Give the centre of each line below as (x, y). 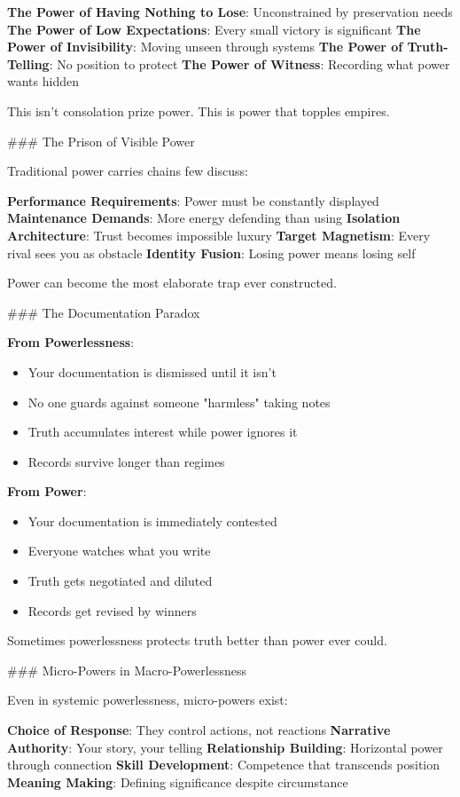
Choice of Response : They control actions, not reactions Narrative (199, 730)
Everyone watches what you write (119, 551)
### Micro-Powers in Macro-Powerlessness (127, 670)
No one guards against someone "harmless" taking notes (179, 402)
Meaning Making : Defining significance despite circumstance (178, 781)
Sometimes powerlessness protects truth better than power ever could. (197, 640)
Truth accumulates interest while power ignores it (163, 432)
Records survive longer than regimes (126, 461)
